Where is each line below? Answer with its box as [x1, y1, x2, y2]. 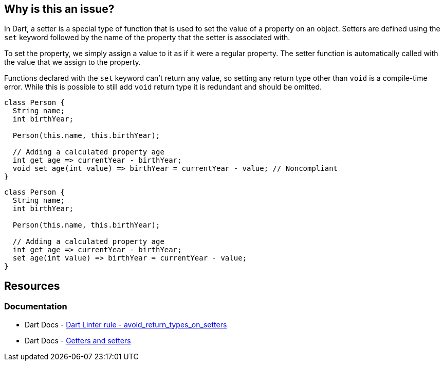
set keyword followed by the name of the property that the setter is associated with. [4, 33, 290, 42]
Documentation [4, 301, 67, 312]
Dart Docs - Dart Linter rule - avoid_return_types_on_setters [25, 320, 227, 329]
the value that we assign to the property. [4, 58, 141, 67]
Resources [4, 279, 60, 292]
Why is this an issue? [4, 3, 115, 15]
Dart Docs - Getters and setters [25, 336, 131, 345]
